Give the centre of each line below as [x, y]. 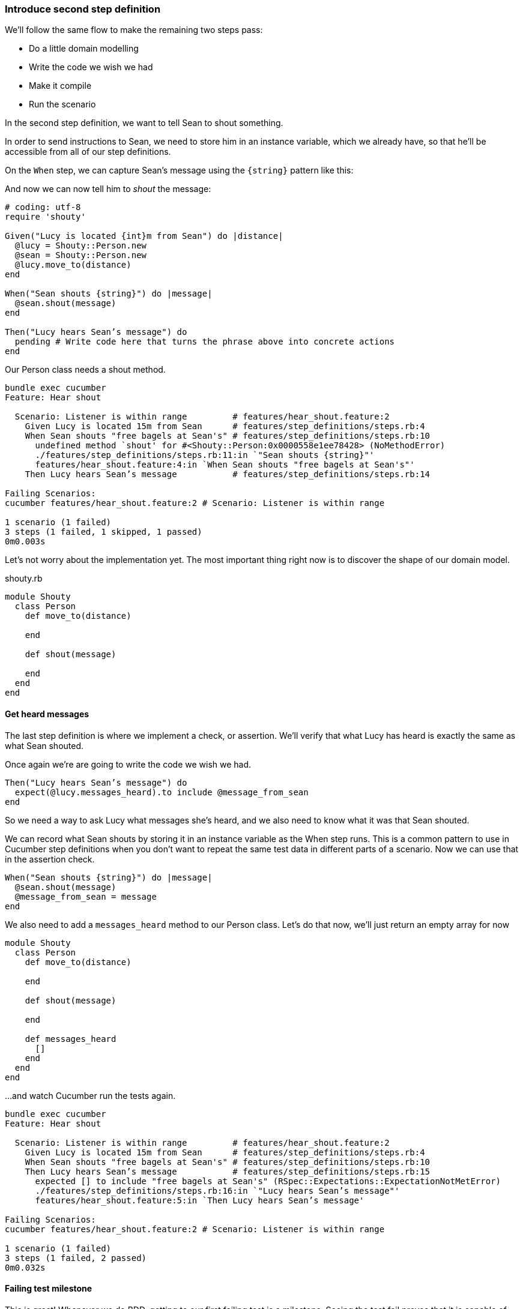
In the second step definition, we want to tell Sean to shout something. [144, 123]
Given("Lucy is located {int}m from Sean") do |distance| [144, 236]
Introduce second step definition [83, 9]
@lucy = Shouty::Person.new [81, 246]
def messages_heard [71, 1039]
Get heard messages [47, 714]
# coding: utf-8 [43, 207]
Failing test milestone [49, 1289]
